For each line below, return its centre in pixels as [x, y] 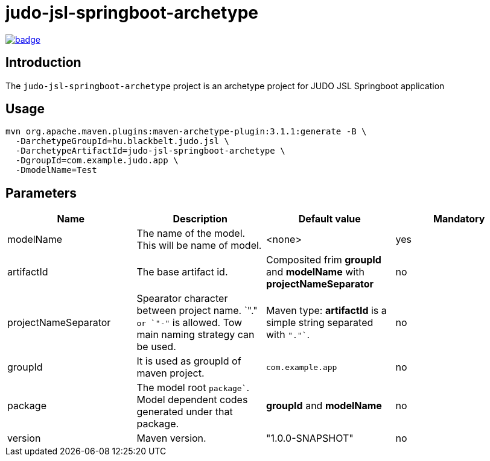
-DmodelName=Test [56, 170]
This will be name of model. [199, 246]
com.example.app [302, 367]
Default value [329, 219]
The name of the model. [191, 234]
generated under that [185, 412]
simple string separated [320, 323]
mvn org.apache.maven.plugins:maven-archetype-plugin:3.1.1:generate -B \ [186, 132]
